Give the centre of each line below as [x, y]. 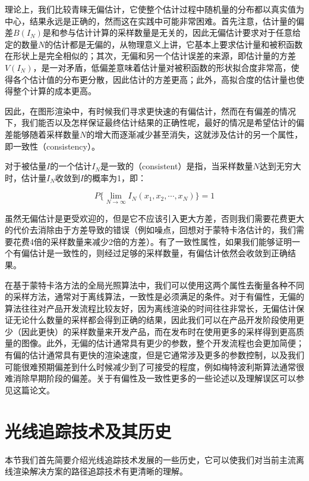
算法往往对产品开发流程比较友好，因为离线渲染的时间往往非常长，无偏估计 [150, 308]
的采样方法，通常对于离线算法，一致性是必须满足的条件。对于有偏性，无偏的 [154, 297]
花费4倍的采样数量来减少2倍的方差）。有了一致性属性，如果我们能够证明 [152, 241]
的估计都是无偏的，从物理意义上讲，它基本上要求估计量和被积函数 [174, 44]
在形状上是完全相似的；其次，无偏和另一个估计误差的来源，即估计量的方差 [150, 56]
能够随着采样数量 [46, 134]
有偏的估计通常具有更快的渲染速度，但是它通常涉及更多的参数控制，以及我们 [154, 355]
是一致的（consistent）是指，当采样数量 [177, 166]
